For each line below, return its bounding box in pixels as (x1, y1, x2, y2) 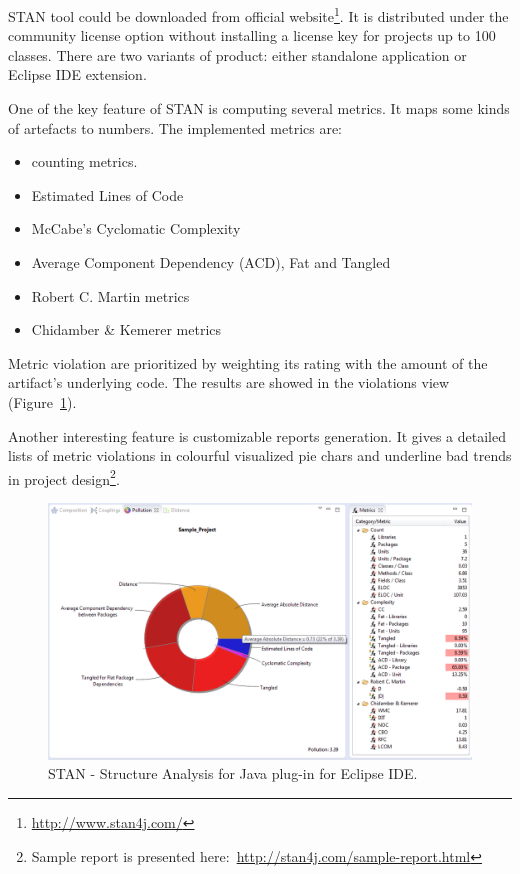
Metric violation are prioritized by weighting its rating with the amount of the (8, 352, 488, 373)
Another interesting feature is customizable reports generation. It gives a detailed (8, 425, 506, 446)
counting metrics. (31, 151, 138, 172)
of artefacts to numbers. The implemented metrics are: (8, 117, 343, 138)
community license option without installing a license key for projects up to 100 (8, 25, 496, 46)
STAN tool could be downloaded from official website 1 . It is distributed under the (8, 3, 509, 26)
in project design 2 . (8, 465, 120, 489)
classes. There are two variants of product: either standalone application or (8, 44, 467, 65)
